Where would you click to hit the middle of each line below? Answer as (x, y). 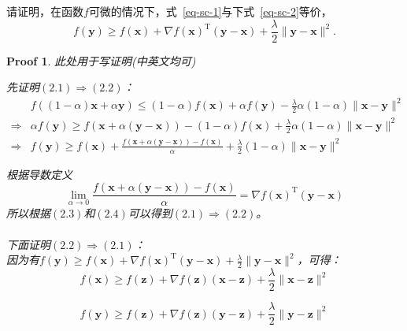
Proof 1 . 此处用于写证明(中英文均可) (101, 60)
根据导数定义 (39, 174)
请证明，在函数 (45, 11)
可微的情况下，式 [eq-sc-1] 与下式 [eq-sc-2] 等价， (210, 11)
